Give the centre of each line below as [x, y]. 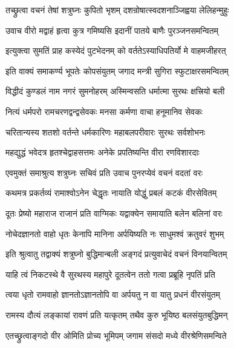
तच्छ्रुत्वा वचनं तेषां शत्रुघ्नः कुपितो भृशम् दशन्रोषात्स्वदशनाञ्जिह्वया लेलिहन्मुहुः [117, 10]
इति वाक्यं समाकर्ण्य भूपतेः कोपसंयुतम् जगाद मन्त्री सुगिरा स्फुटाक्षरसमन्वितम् [117, 71]
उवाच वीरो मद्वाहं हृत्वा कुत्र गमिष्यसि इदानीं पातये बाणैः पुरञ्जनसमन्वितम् [112, 30]
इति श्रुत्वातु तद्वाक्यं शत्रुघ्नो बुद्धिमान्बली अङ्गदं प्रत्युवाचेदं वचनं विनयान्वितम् [116, 254]
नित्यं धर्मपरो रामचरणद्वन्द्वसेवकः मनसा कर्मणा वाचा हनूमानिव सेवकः [104, 111]
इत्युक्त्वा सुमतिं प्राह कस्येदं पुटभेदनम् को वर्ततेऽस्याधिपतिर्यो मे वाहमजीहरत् [116, 51]
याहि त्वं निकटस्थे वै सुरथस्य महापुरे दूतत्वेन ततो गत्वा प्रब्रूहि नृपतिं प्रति [110, 274]
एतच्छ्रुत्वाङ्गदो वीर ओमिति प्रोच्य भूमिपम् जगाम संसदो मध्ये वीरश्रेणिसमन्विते [116, 335]
